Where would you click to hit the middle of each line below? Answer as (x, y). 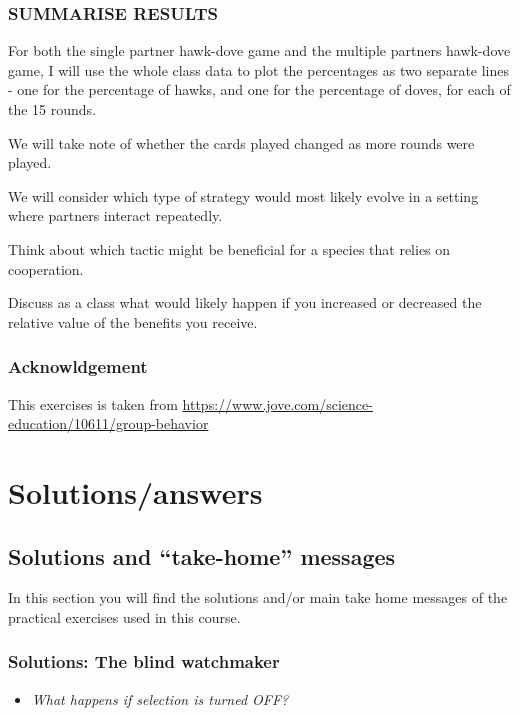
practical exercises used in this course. (124, 616)
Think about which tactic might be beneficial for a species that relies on (229, 248)
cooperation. (46, 268)
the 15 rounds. (52, 109)
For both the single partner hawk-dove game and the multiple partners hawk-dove (259, 50)
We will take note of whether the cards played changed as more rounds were (241, 142)
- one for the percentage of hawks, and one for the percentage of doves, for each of (259, 89)
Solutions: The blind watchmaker (144, 661)
